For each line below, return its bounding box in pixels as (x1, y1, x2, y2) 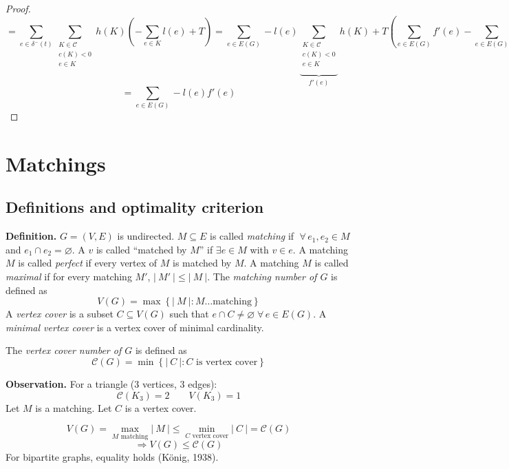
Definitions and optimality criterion (6, 196, 264, 218)
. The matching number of (207, 269, 317, 283)
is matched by (173, 256, 232, 270)
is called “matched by (96, 242, 187, 256)
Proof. (6, 1, 31, 15)
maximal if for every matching (6, 269, 132, 283)
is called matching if (210, 229, 294, 243)
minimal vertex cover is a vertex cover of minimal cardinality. (6, 320, 264, 334)
